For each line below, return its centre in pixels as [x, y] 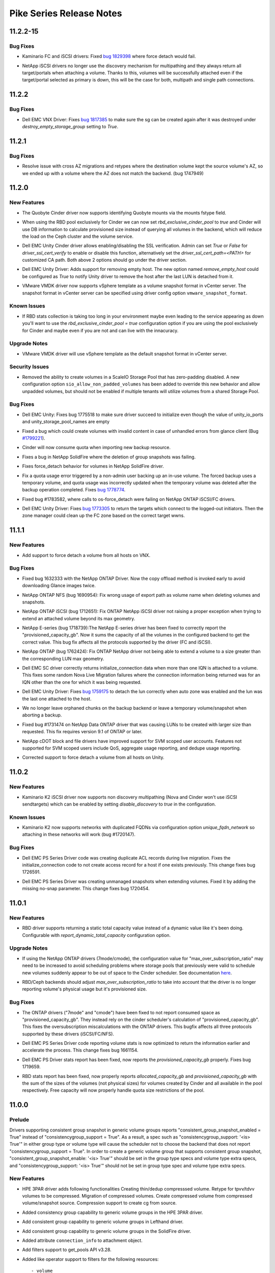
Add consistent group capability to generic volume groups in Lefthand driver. [103, 1222]
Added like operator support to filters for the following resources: [90, 1259]
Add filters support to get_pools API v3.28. [67, 1250]
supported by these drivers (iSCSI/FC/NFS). [68, 1034]
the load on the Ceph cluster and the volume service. [78, 236]
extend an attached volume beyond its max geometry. [79, 618]
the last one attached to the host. [57, 699]
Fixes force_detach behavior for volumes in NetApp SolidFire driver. [93, 466]
